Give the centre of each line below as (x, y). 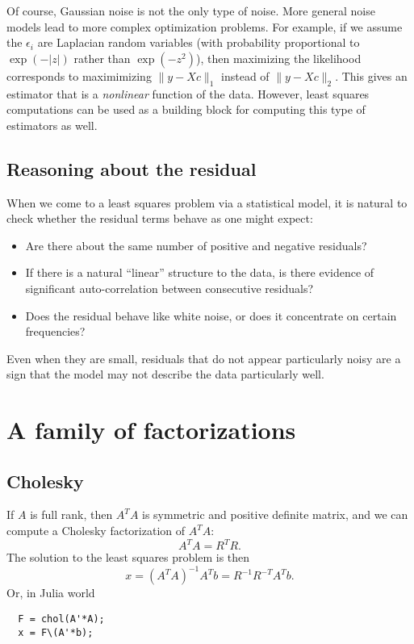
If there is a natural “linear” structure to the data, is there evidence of (200, 272)
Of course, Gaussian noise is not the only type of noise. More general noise (191, 10)
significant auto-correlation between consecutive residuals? (169, 288)
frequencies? (55, 331)
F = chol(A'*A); (61, 619)
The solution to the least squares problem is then (128, 557)
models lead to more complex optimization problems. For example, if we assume (205, 26)
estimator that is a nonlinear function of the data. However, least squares (188, 93)
